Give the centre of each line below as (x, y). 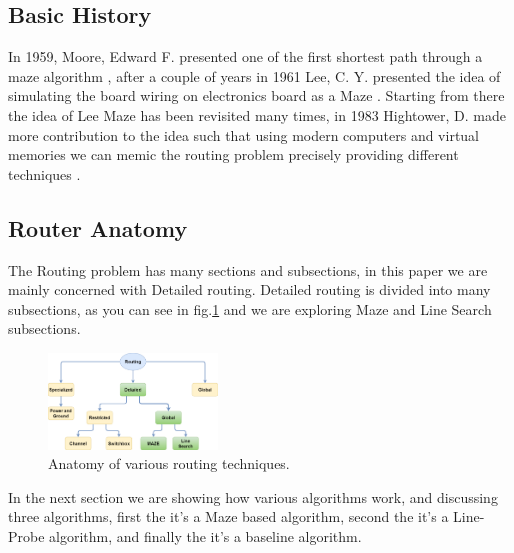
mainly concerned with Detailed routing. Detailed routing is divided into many (249, 289)
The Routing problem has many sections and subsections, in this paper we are (248, 269)
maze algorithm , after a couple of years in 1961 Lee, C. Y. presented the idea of (254, 75)
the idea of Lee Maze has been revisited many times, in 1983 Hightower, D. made (257, 114)
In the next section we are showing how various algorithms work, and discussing (253, 496)
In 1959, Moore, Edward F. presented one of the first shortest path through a (245, 56)
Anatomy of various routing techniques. (169, 463)
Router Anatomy (98, 227)
